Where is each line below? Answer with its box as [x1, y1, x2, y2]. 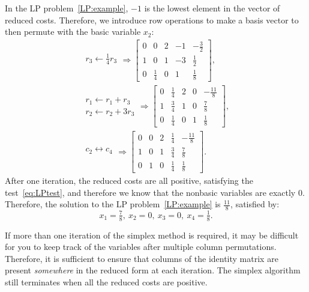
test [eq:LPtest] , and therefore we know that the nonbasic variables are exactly [5, 186, 296, 198]
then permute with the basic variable [5, 25, 141, 38]
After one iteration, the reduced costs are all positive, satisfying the [5, 174, 253, 187]
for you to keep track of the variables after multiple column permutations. [5, 240, 277, 253]
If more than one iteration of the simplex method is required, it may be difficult [5, 228, 299, 241]
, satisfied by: [230, 198, 280, 210]
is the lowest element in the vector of [144, 2, 280, 14]
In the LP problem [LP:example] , [5, 2, 128, 14]
